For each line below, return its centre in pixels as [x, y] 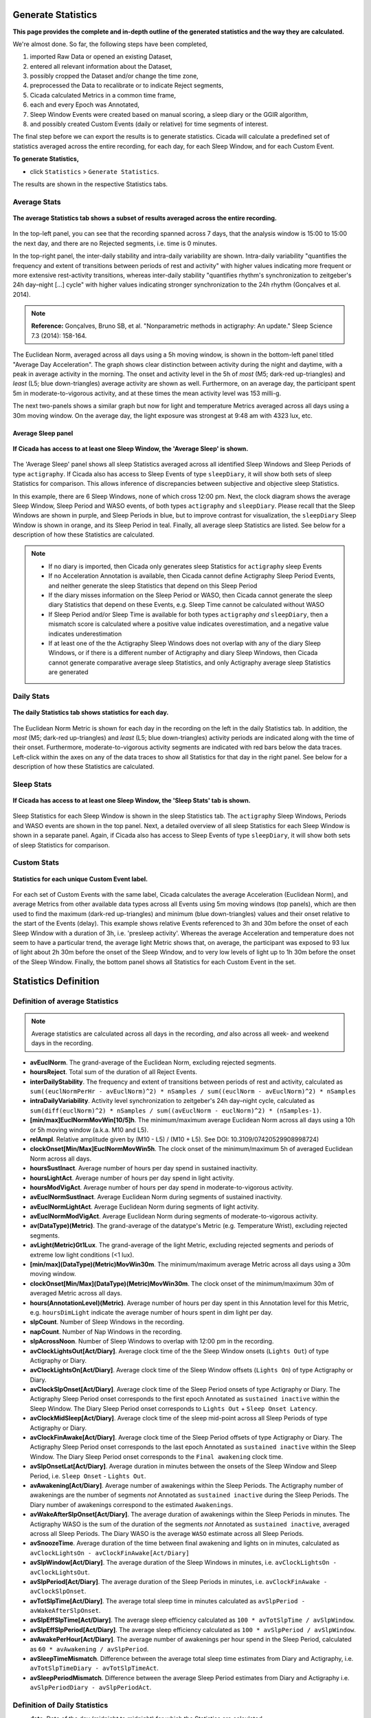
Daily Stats [31, 696]
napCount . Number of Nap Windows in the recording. [106, 1331]
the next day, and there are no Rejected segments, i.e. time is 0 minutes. [115, 243]
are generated [68, 672]
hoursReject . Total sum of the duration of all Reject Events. [113, 1072]
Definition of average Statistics [66, 1001]
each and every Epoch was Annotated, [85, 105]
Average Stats [37, 201]
